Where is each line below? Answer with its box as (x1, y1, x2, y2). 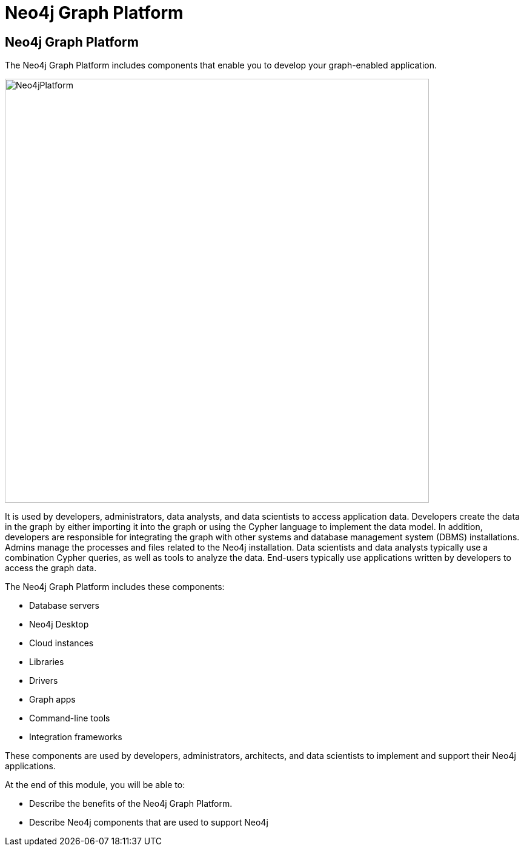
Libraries (29, 657, 64, 667)
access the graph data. (5, 563, 97, 574)
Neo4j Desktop (29, 619, 89, 630)
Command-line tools (29, 713, 110, 724)
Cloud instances (29, 638, 94, 649)
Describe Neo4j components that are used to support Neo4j (29, 817, 268, 828)
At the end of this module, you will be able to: (5, 780, 185, 790)
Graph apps (29, 694, 76, 705)
